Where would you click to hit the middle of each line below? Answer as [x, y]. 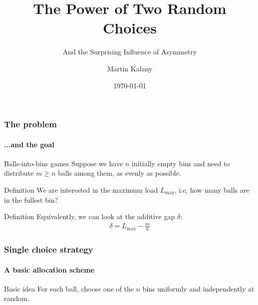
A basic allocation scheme [49, 269]
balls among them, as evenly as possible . [119, 173]
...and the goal [29, 144]
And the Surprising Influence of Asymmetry [130, 52]
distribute [19, 173]
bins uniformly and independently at [198, 288]
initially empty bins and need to [181, 163]
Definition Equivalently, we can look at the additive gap [90, 216]
